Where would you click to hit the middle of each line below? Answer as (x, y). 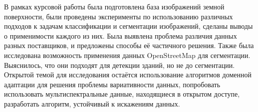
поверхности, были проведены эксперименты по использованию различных (119, 16)
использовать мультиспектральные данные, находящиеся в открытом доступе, (122, 94)
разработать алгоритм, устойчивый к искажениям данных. (92, 103)
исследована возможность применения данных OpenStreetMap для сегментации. (127, 55)
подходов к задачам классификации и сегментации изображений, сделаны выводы (129, 26)
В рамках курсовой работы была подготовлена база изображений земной (114, 6)
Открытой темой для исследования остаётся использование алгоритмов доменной (128, 75)
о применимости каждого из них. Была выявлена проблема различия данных (121, 35)
